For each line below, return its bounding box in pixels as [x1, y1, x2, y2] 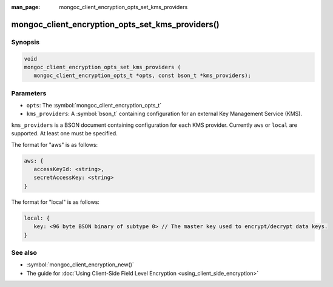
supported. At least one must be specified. [11, 130, 118, 137]
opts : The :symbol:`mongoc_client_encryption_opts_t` [26, 102, 162, 109]
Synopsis [11, 38, 39, 46]
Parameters [11, 89, 47, 97]
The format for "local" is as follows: [11, 198, 100, 206]
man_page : [11, 4, 41, 10]
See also [11, 248, 38, 257]
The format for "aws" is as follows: [11, 141, 98, 148]
